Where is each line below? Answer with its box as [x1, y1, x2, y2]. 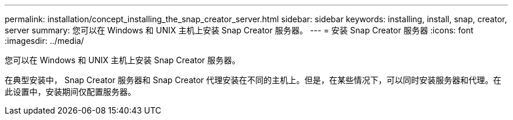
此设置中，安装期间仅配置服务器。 [5, 87, 136, 97]
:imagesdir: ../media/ [5, 36, 84, 46]
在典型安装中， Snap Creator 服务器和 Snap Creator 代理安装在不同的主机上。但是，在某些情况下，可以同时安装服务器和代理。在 [5, 75, 502, 85]
